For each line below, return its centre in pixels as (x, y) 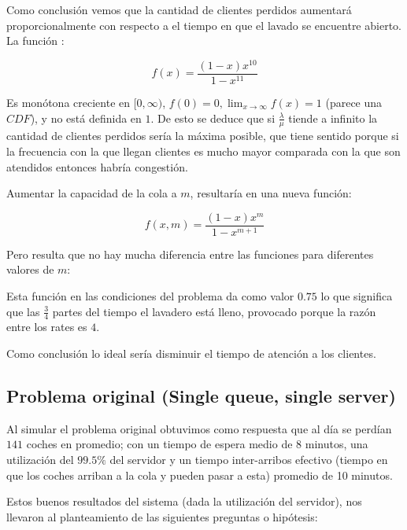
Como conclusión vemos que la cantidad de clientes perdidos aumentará (179, 9)
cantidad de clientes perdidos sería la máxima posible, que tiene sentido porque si (203, 136)
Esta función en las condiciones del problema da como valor (150, 295)
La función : (35, 40)
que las (23, 311)
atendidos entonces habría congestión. (97, 166)
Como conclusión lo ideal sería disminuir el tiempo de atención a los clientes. (191, 353)
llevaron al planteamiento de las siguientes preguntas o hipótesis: (162, 516)
